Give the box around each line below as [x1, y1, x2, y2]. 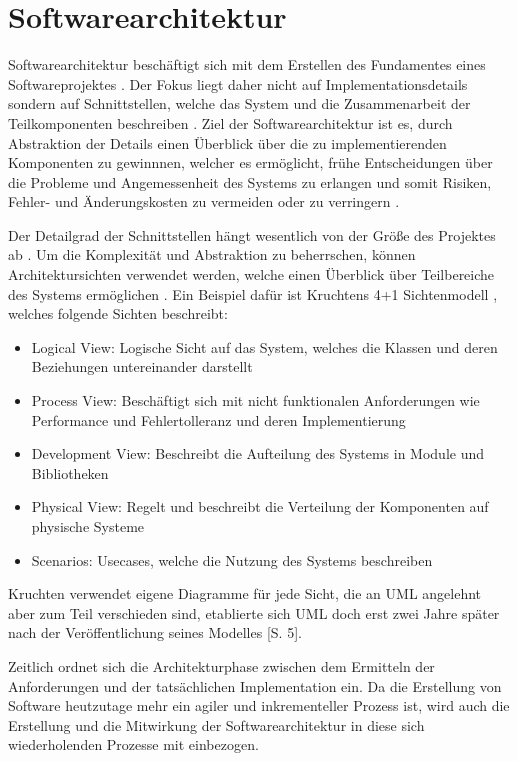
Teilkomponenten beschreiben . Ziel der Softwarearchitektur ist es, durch [8, 112, 453, 133]
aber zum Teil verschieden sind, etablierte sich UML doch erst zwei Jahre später [8, 602, 500, 623]
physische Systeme [31, 516, 145, 536]
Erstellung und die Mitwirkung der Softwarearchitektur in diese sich [8, 714, 425, 735]
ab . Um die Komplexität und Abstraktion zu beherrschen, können [8, 244, 416, 265]
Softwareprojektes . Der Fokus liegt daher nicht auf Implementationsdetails [8, 73, 468, 94]
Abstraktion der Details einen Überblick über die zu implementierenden [8, 132, 447, 153]
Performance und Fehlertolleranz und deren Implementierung [31, 409, 406, 430]
